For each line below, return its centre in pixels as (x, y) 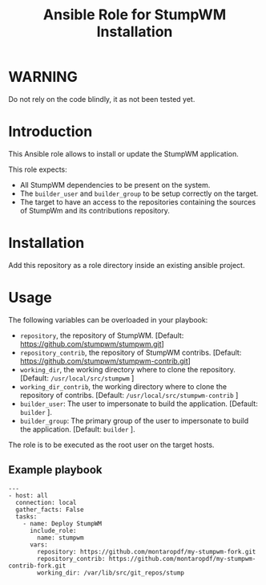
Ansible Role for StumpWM (135, 15)
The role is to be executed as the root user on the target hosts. (111, 445)
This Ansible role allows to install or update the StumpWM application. (123, 153)
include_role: (53, 530)
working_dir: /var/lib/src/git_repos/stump (111, 573)
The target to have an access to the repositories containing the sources (138, 201)
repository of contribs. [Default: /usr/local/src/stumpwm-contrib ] (129, 395)
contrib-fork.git (37, 566)
